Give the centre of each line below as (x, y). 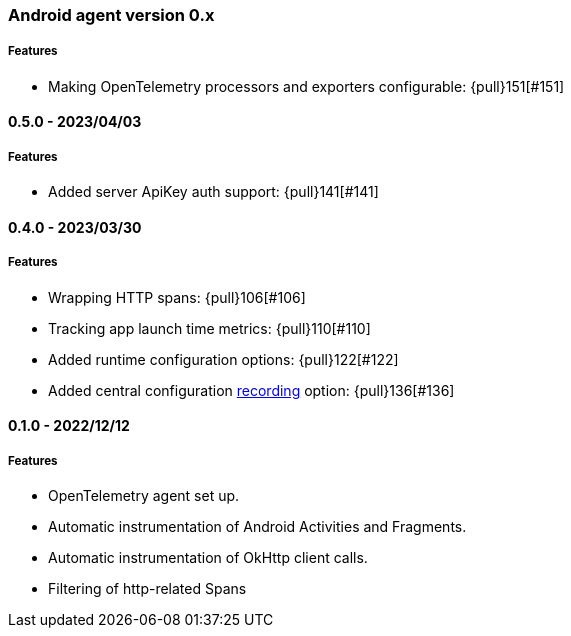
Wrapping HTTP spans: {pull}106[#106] (177, 297)
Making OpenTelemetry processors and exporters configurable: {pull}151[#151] (306, 86)
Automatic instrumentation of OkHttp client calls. (208, 557)
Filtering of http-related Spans (147, 588)
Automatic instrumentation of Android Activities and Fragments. (257, 526)
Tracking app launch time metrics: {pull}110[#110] (209, 328)
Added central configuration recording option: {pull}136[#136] (251, 390)
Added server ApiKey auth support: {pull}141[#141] (213, 192)
